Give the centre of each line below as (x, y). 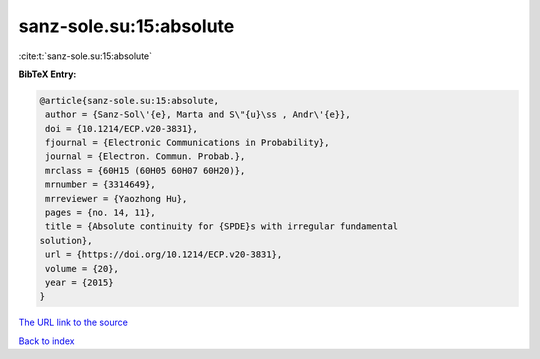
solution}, (66, 240)
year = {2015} (79, 282)
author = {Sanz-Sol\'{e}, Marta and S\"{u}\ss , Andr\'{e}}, (198, 114)
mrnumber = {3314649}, (101, 184)
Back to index (46, 341)
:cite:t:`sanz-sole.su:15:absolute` (85, 56)
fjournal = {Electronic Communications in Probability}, (187, 143)
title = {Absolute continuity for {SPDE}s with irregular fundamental (222, 226)
